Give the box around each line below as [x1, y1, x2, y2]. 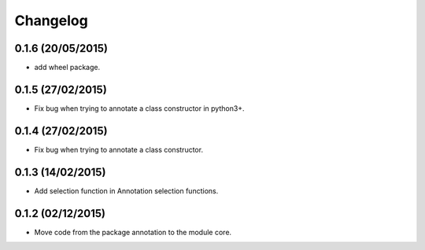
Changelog [14, 12, 88, 29]
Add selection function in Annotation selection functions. [34, 186, 219, 196]
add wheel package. [34, 63, 101, 72]
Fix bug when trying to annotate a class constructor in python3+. [34, 103, 245, 113]
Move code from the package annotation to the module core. [34, 227, 232, 237]
